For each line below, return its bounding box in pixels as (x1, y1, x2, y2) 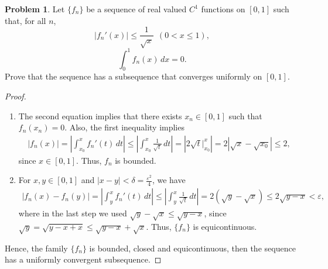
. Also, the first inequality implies (64, 121, 184, 133)
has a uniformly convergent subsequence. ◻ (5, 253, 162, 265)
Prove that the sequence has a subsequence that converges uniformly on (5, 70, 262, 82)
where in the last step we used (18, 207, 127, 219)
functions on (201, 3, 245, 15)
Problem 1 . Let (5, 3, 65, 15)
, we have (152, 174, 186, 186)
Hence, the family (5, 242, 68, 254)
